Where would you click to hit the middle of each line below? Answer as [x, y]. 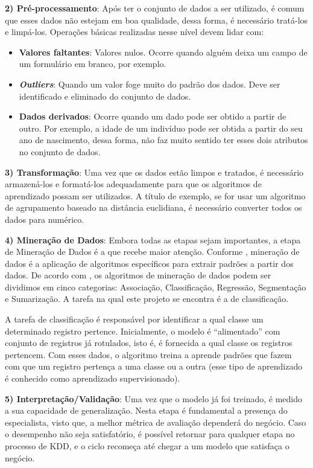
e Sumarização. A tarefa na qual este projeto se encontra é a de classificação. [147, 299]
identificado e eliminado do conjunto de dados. [105, 96]
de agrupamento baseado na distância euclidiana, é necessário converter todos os [153, 207]
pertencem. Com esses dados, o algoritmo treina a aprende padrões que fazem [148, 354]
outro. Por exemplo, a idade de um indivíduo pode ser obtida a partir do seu [161, 128]
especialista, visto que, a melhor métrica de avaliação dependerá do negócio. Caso [156, 422]
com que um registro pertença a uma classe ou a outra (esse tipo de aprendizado [154, 366]
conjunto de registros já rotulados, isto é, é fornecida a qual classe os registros [149, 343]
